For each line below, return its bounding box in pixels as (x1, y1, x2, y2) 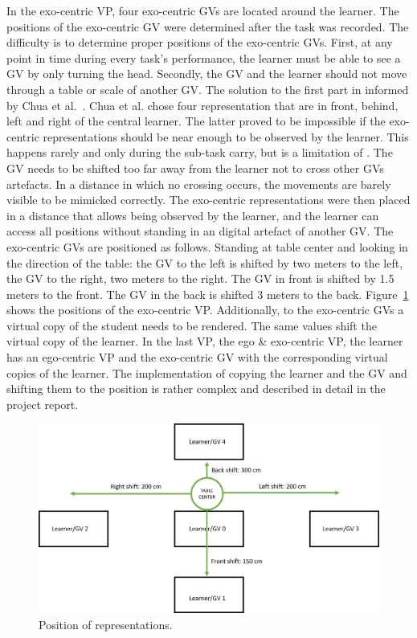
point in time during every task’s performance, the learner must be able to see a (6, 49, 401, 66)
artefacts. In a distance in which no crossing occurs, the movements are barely (6, 175, 391, 192)
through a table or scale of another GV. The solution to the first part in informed (6, 80, 409, 97)
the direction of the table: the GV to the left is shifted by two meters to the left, (6, 254, 403, 271)
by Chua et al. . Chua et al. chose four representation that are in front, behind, (6, 96, 399, 113)
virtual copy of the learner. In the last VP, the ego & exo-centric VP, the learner (6, 333, 403, 350)
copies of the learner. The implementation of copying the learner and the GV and (6, 364, 407, 381)
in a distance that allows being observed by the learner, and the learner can (6, 207, 379, 223)
